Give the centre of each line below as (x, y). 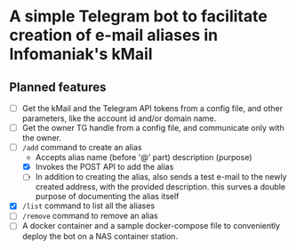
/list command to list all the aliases (88, 206)
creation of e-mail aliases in (114, 35)
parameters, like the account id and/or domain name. (119, 118)
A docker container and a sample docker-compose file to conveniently (151, 226)
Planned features (58, 87)
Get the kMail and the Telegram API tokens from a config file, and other (152, 108)
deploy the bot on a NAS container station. (100, 236)
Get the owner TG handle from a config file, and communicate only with (153, 128)
